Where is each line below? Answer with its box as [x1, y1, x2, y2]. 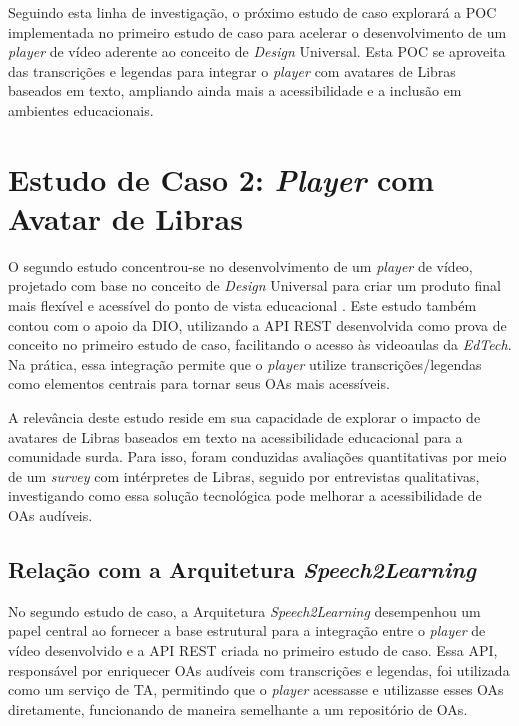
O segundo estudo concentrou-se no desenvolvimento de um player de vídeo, [8, 255, 473, 276]
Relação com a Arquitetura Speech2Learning [8, 553, 476, 584]
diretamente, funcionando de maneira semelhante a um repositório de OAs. [8, 698, 468, 719]
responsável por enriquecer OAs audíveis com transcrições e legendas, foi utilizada [8, 659, 510, 680]
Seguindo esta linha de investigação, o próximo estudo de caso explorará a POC [8, 2, 497, 22]
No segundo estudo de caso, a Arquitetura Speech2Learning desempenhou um [8, 600, 481, 621]
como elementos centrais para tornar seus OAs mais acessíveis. [8, 373, 390, 394]
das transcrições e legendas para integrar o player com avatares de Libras [8, 60, 456, 81]
